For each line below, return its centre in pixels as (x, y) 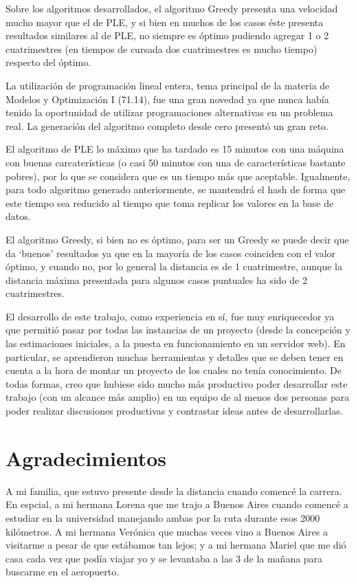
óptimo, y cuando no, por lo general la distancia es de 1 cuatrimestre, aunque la (174, 266)
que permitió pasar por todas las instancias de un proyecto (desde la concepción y (178, 330)
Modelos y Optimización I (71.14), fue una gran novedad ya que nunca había (167, 99)
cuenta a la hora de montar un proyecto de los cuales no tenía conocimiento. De (174, 370)
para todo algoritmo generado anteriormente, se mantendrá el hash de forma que (176, 189)
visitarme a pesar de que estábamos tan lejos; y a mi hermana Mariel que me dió (176, 545)
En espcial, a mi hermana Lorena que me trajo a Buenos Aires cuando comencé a (177, 504)
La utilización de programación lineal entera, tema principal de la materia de (168, 85)
